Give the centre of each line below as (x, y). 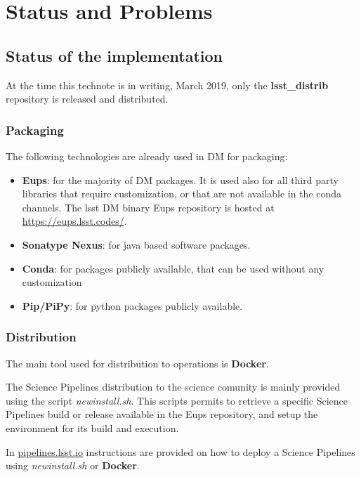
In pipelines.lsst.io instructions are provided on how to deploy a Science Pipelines (180, 451)
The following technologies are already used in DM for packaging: (147, 156)
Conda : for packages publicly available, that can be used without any (173, 268)
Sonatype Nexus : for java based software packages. (136, 244)
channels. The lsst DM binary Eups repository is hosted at (148, 207)
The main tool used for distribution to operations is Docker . (137, 363)
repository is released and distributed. (87, 99)
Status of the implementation (114, 55)
